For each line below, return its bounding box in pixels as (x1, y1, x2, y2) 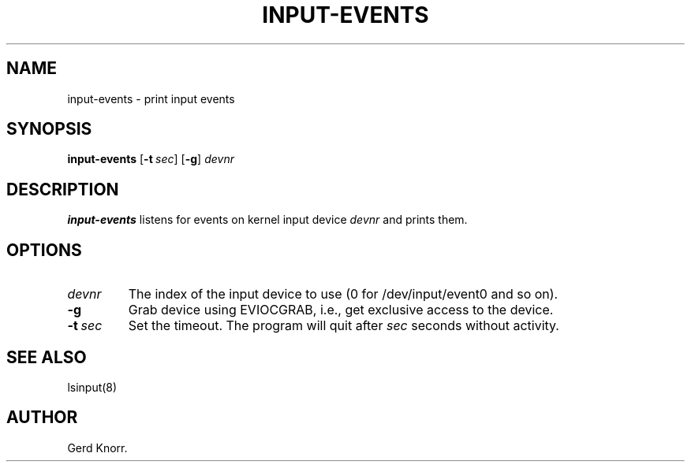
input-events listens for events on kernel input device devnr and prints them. (67, 213, 468, 227)
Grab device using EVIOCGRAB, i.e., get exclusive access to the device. (128, 302, 554, 318)
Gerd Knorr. (67, 440, 128, 455)
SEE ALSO (6, 347, 87, 367)
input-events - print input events (67, 91, 235, 106)
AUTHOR (6, 407, 78, 428)
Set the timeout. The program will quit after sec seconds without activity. (128, 318, 559, 334)
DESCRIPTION (6, 179, 119, 199)
